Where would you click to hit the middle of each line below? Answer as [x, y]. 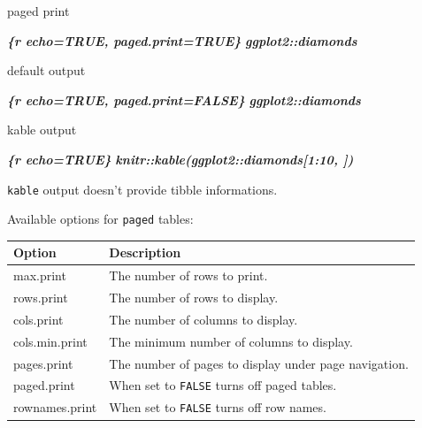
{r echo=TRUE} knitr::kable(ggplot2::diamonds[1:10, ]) [180, 159]
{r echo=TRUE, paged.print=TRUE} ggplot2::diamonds [182, 40]
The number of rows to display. [194, 298]
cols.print [38, 319]
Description [145, 252]
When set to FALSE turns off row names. [218, 407]
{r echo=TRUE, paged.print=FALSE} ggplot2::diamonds [184, 99]
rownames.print [55, 407]
